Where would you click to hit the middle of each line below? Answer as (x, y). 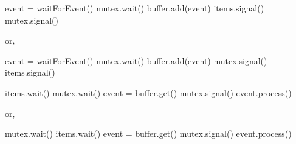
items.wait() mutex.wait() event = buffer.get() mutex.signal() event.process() (148, 92)
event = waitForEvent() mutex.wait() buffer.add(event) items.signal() (135, 8)
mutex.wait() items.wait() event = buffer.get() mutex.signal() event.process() (148, 133)
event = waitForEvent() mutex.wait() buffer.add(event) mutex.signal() (136, 60)
